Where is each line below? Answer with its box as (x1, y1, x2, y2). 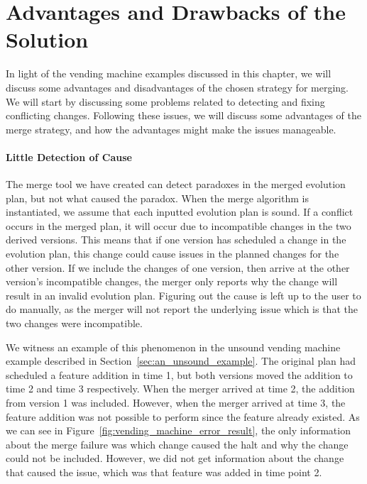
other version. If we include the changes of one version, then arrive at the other (6, 260, 350, 275)
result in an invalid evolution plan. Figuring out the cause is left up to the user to (6, 287, 361, 302)
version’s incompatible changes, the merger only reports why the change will (6, 274, 338, 289)
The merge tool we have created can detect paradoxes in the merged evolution (6, 177, 346, 192)
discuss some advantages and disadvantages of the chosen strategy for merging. (6, 79, 349, 94)
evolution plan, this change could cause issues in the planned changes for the (6, 246, 339, 261)
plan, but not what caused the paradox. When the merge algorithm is (6, 190, 309, 205)
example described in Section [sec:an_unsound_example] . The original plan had (6, 353, 356, 368)
